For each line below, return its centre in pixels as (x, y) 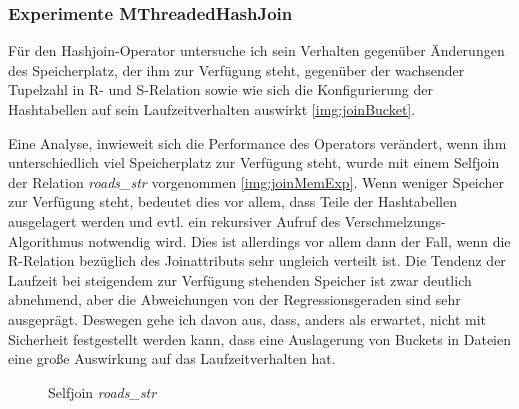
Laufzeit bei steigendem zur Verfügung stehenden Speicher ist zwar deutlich (240, 279)
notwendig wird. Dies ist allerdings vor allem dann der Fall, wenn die (299, 240)
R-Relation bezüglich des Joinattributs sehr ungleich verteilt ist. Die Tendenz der (257, 260)
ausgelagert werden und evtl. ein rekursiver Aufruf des (174, 220)
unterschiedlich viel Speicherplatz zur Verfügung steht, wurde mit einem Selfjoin (254, 162)
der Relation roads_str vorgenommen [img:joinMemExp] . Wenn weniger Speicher (256, 181)
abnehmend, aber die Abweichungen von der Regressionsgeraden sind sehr (234, 299)
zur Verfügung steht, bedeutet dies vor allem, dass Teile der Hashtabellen (232, 201)
